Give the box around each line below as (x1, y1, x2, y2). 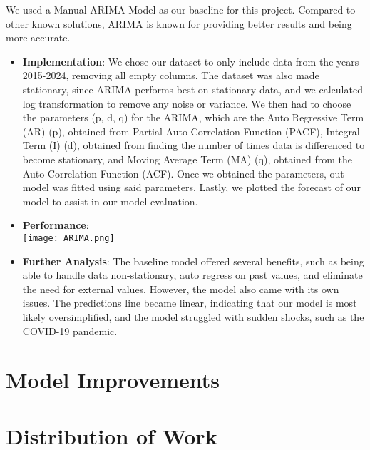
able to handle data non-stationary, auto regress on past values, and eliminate (22, 267, 363, 282)
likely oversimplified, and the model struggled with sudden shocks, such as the (22, 309, 364, 324)
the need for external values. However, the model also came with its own (22, 281, 339, 296)
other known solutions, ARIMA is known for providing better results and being (6, 16, 352, 31)
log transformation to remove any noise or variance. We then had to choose (22, 96, 351, 111)
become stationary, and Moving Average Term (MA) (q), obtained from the (22, 151, 353, 166)
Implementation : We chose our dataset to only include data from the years (22, 53, 359, 68)
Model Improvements (6, 365, 220, 394)
